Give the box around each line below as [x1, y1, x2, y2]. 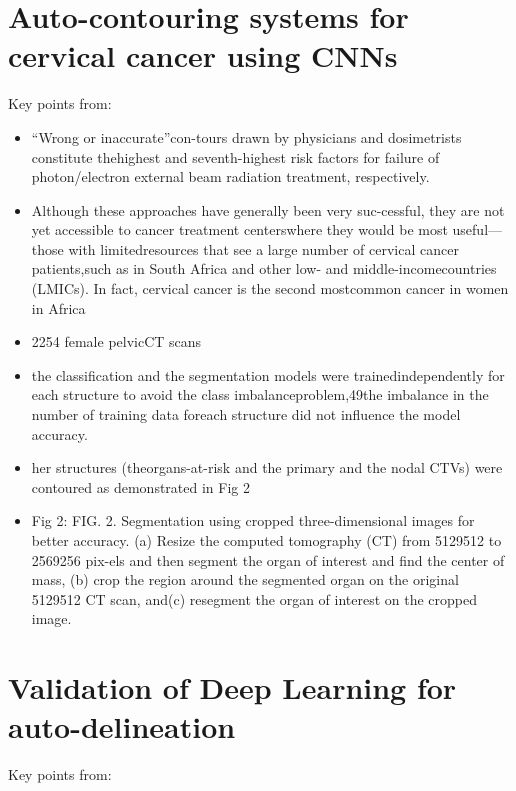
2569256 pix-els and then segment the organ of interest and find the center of [31, 549, 505, 570]
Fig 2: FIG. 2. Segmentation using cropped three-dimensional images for [31, 510, 475, 531]
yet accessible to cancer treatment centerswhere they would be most [31, 219, 448, 240]
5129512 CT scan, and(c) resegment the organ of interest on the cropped [31, 588, 478, 609]
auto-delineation [8, 706, 236, 747]
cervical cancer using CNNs [8, 35, 398, 76]
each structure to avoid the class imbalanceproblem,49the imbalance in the [31, 384, 489, 405]
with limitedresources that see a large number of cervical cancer [68, 238, 459, 259]
